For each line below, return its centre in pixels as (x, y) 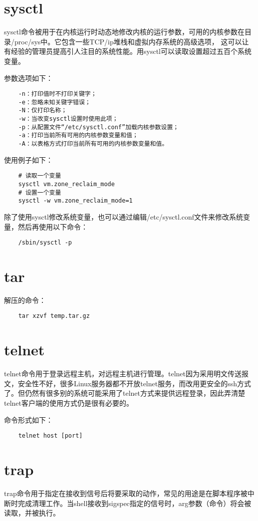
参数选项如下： (28, 78)
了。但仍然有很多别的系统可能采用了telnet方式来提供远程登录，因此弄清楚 (125, 393)
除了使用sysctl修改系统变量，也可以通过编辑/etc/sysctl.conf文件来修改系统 (124, 216)
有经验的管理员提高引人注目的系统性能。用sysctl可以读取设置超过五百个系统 (128, 51)
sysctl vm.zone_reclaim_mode (66, 184)
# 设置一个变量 (40, 192)
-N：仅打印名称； (43, 111)
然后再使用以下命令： (53, 226)
